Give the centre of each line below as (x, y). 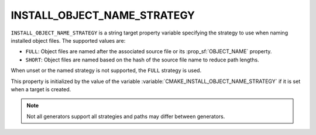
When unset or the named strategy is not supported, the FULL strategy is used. (106, 71)
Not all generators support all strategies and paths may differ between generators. (126, 116)
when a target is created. (41, 89)
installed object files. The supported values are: (68, 40)
